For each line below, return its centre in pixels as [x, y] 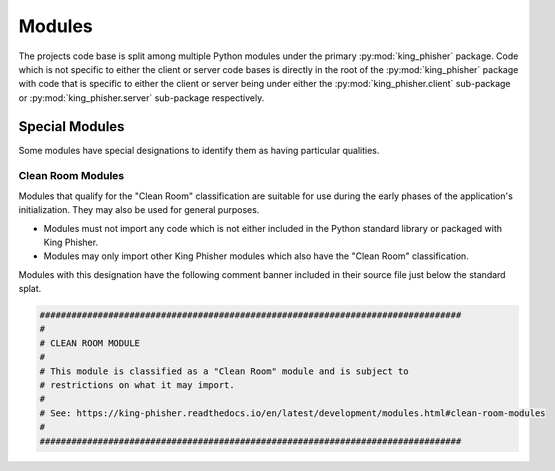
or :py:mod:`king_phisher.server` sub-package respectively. [141, 97]
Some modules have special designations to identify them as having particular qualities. [199, 150]
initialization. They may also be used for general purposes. [139, 210]
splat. [30, 289]
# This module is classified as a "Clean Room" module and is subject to [224, 371]
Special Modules [71, 126]
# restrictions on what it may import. [137, 385]
